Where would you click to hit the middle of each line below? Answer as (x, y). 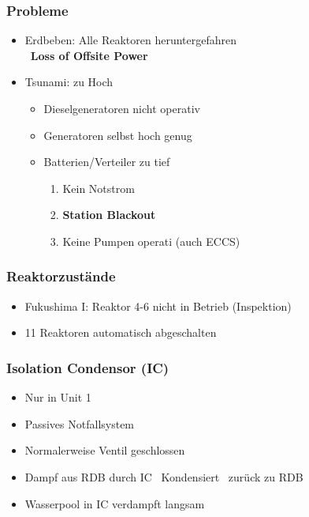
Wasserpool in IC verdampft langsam (115, 503)
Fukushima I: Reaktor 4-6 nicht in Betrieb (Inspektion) (158, 306)
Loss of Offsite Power (89, 55)
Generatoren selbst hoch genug (118, 135)
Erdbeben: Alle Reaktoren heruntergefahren (130, 40)
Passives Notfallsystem (80, 423)
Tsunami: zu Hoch (69, 82)
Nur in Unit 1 (58, 397)
